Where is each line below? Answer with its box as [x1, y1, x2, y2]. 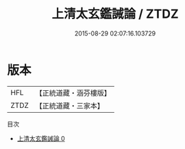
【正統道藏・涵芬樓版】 [35, 88, 112, 98]
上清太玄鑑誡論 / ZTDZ [51, 6, 180, 22]
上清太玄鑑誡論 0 [16, 134, 65, 142]
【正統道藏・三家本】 [35, 100, 105, 110]
